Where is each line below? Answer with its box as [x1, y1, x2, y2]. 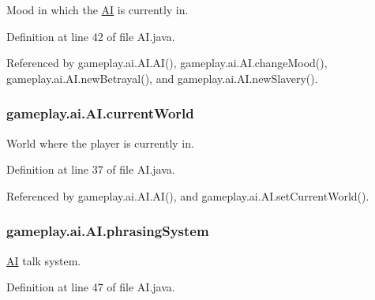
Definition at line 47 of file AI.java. [6, 279, 175, 295]
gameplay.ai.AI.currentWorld [6, 103, 194, 123]
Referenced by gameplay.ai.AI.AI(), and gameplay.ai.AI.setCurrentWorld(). [6, 187, 369, 204]
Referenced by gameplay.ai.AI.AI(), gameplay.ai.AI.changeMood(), [6, 54, 328, 71]
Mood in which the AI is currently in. [6, 2, 189, 17]
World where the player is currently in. [6, 134, 194, 151]
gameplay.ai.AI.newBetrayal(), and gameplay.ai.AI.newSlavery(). [6, 69, 318, 86]
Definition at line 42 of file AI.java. [6, 28, 175, 44]
